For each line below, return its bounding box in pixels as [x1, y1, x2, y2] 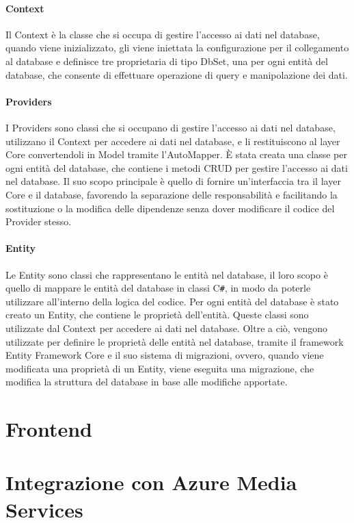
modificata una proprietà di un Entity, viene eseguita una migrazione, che [5, 361, 314, 375]
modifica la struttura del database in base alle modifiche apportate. [5, 374, 288, 389]
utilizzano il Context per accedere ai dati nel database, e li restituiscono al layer [5, 133, 340, 148]
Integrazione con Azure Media [5, 468, 297, 496]
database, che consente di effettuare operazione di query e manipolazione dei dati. [5, 67, 348, 81]
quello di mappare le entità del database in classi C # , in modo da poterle [5, 281, 311, 295]
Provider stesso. [5, 214, 72, 229]
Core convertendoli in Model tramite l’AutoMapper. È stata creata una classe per [5, 147, 347, 162]
